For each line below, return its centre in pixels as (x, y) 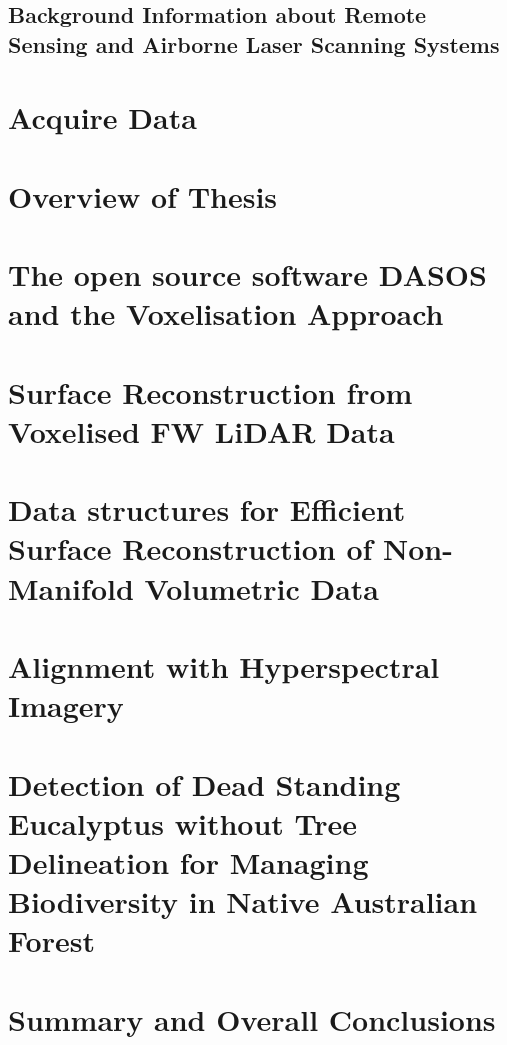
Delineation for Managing (188, 861)
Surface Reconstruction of (190, 548)
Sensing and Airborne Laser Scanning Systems (254, 43)
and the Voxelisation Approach (226, 313)
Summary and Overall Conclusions (252, 1018)
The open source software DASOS (247, 274)
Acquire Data (102, 117)
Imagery (66, 705)
